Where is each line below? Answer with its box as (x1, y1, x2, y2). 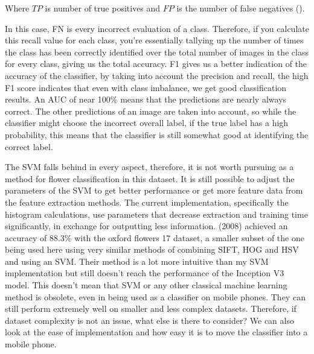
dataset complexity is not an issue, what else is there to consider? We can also (5, 314, 294, 326)
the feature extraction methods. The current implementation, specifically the (5, 195, 289, 208)
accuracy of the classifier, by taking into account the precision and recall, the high (5, 69, 309, 81)
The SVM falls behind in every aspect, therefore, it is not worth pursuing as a (5, 160, 294, 173)
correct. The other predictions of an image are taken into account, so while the (5, 104, 296, 117)
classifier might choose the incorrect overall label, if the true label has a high (5, 116, 289, 129)
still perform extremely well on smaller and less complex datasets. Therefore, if (5, 302, 296, 315)
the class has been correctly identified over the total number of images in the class (5, 45, 309, 58)
